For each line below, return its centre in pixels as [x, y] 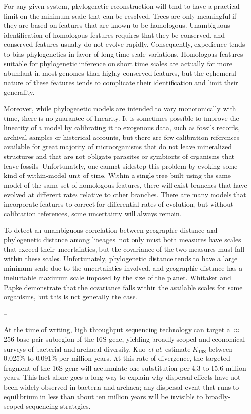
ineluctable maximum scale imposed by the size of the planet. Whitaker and [117, 278]
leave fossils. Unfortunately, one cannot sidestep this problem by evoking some [121, 166]
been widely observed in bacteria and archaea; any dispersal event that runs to [122, 386]
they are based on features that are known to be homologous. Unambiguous [117, 25]
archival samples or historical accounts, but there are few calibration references [122, 137]
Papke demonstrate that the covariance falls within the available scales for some [123, 287]
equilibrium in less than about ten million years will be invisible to [104, 396]
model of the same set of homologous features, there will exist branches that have [125, 185]
